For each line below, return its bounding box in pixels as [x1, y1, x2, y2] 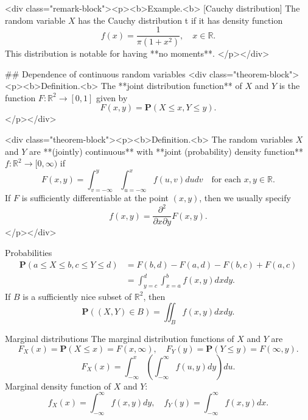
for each [211, 176, 242, 185]
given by [96, 91, 128, 104]
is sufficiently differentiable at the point [21, 191, 169, 204]
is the [279, 79, 300, 92]
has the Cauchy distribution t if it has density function [78, 13, 283, 26]
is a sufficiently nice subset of [23, 290, 132, 302]
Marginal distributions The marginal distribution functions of [5, 332, 234, 345]
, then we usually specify [199, 191, 291, 204]
